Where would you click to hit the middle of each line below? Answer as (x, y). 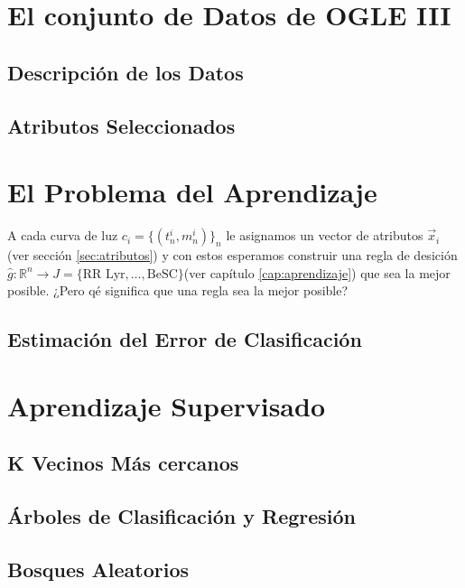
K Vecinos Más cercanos (123, 463)
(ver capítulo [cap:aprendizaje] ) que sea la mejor (317, 272)
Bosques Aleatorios (98, 569)
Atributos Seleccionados (121, 125)
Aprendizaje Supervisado (167, 405)
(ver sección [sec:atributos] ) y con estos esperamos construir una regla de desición (232, 255)
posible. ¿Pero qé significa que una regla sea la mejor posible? (178, 290)
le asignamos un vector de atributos (325, 235)
